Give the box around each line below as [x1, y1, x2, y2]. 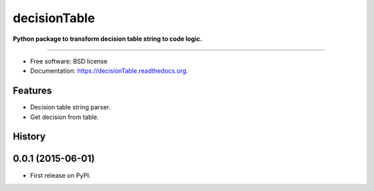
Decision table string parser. [30, 103, 111, 111]
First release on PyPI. [30, 171, 91, 179]
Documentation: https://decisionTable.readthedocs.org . [30, 66, 188, 75]
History [12, 131, 46, 143]
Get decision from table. [30, 113, 100, 121]
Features [12, 85, 52, 97]
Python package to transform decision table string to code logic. [12, 35, 202, 43]
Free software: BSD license [30, 57, 107, 65]
